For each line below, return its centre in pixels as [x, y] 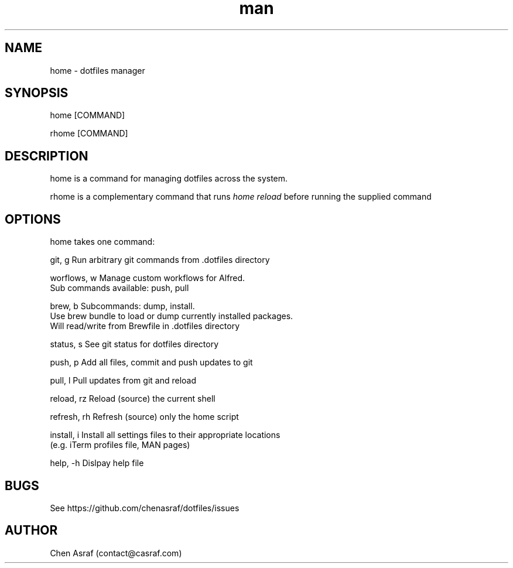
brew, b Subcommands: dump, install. [122, 306]
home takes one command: [102, 242]
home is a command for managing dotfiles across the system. [169, 179]
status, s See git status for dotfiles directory [134, 344]
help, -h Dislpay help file [97, 463]
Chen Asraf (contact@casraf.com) [116, 553]
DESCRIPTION [47, 156]
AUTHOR [31, 531]
